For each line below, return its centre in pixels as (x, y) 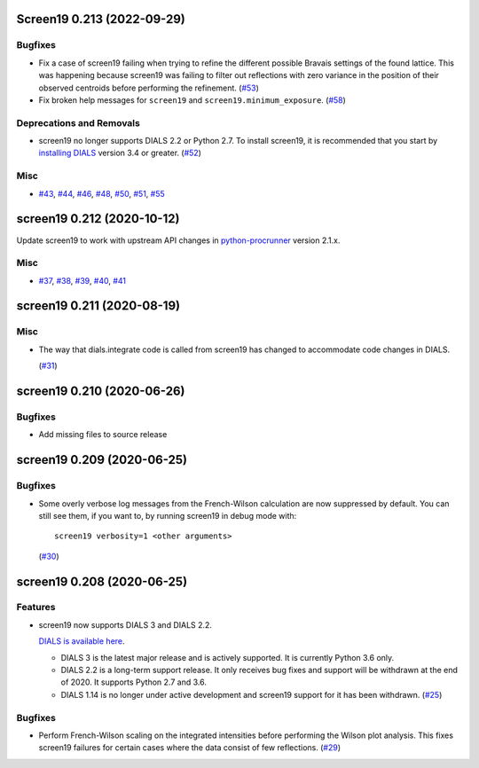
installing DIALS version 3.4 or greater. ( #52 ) (120, 153)
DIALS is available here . (82, 641)
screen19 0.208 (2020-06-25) (102, 581)
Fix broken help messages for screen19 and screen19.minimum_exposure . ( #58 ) (192, 100)
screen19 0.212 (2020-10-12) (98, 219)
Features (36, 607)
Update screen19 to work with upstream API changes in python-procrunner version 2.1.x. (178, 240)
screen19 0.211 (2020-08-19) (98, 306)
